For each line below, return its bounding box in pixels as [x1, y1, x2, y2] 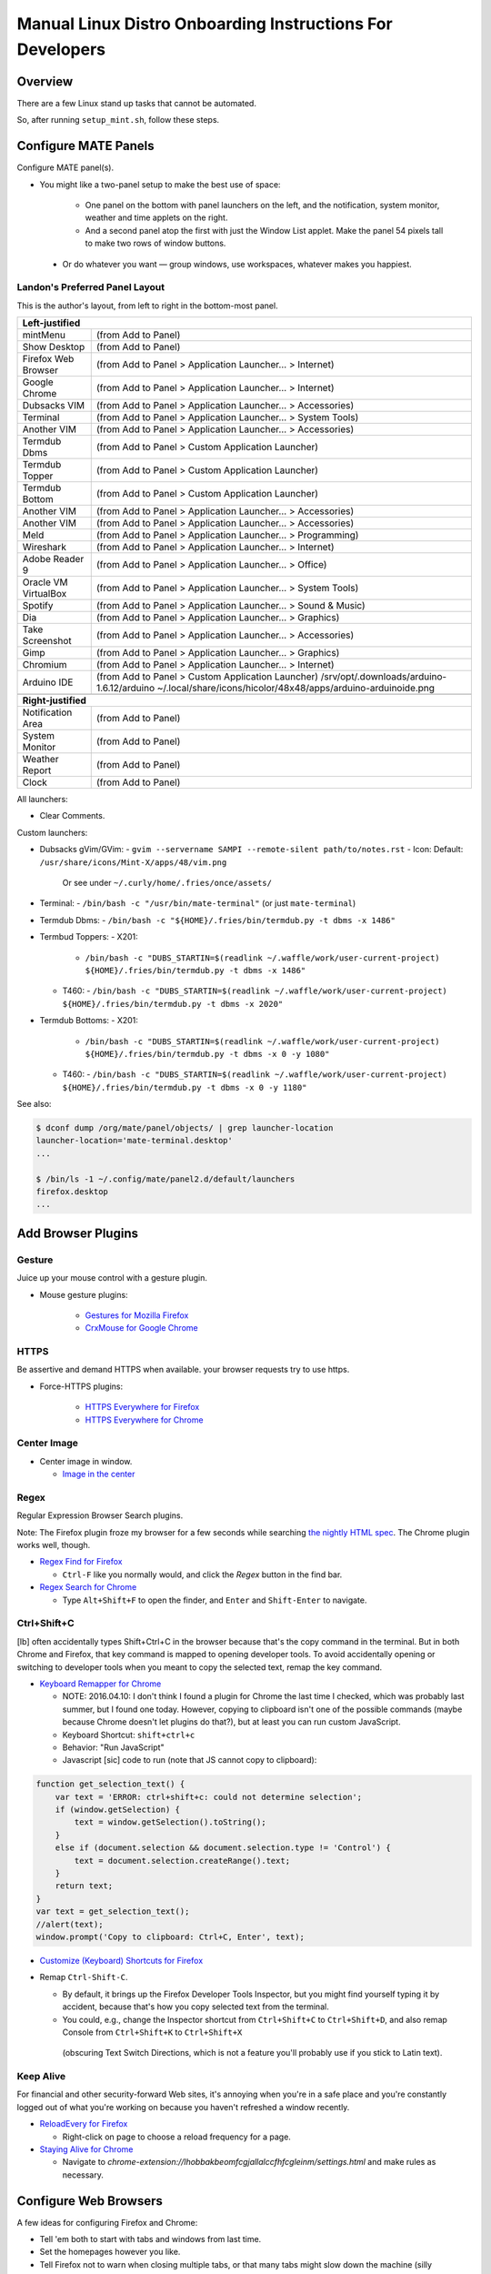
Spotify [22, 599, 54, 612]
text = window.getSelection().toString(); [74, 1817, 267, 1827]
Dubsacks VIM [22, 399, 85, 412]
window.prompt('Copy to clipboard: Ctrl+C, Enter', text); [35, 1931, 305, 1942]
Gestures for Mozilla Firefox [85, 1310, 189, 1321]
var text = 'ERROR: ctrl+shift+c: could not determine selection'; [55, 1792, 363, 1802]
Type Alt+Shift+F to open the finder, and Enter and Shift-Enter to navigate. [62, 1595, 367, 1605]
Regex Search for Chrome [39, 1582, 137, 1593]
